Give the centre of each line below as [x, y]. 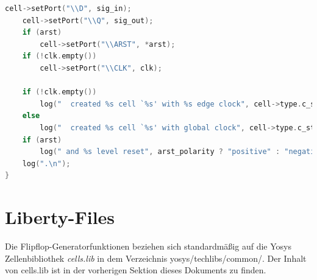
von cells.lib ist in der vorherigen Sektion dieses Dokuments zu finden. [136, 270]
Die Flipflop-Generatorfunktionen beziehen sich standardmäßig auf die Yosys [148, 246]
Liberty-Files [60, 217]
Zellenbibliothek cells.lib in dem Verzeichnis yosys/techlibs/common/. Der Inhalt [156, 258]
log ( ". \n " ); [46, 163]
